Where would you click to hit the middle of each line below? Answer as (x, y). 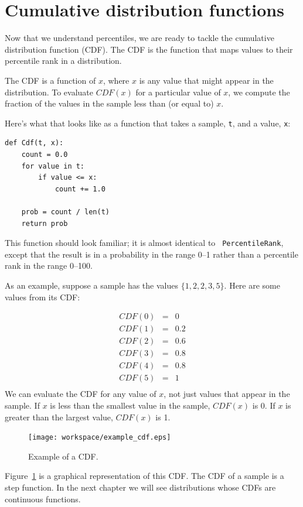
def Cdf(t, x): (34, 143)
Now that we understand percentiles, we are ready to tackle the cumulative (139, 38)
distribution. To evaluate (49, 92)
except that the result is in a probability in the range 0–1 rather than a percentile (151, 254)
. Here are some (252, 285)
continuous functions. (43, 499)
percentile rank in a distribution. (63, 61)
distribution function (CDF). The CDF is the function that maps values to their (149, 49)
